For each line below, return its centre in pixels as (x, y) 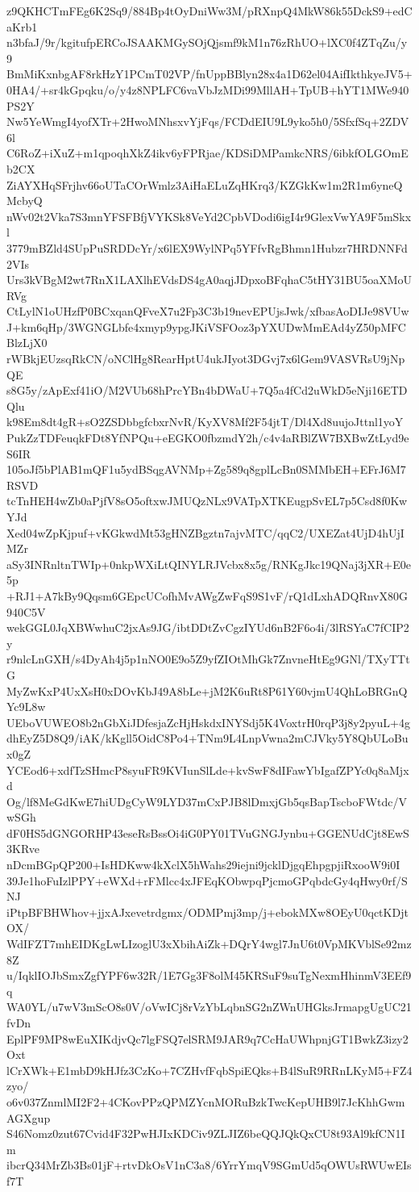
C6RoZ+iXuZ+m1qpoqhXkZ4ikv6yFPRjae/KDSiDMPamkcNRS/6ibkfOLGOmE (207, 153)
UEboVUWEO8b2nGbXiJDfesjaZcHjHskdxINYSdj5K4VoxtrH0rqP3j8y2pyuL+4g (208, 722)
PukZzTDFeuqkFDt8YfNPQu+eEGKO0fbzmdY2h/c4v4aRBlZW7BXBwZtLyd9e (208, 438)
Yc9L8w (26, 707)
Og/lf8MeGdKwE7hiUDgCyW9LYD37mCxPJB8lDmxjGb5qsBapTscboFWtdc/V (207, 801)
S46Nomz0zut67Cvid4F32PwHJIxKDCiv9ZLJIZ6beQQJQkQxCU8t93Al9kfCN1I (206, 1133)
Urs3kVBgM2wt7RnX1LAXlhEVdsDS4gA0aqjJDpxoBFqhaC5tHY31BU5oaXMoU (209, 280)
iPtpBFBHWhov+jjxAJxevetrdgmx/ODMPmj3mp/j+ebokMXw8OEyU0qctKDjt (207, 912)
